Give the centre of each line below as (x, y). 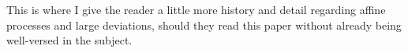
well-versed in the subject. (69, 40)
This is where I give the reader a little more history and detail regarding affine (196, 9)
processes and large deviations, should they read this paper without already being (204, 25)
